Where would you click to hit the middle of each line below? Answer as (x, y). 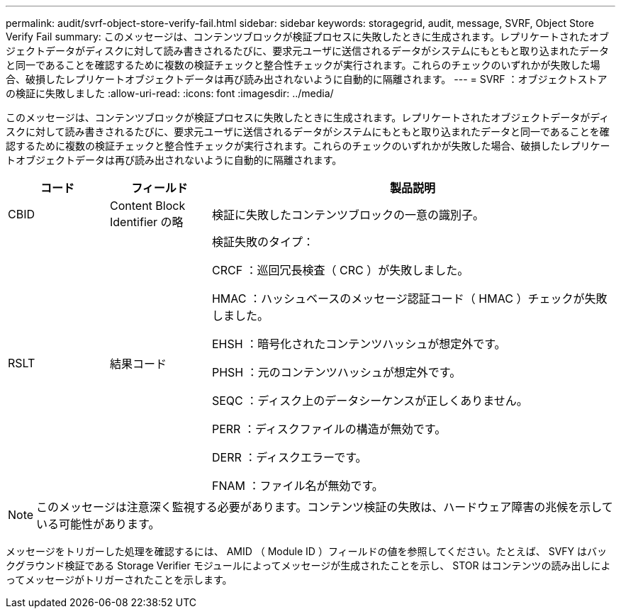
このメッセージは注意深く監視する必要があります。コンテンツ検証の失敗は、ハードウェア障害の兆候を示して (325, 507)
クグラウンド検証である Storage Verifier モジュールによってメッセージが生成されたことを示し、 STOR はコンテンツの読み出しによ (308, 565)
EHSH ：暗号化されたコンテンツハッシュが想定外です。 (359, 344)
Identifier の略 (146, 222)
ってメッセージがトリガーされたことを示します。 (119, 580)
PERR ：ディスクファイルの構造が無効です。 (329, 429)
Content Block (147, 206)
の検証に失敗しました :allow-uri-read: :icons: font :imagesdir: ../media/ (170, 93)
